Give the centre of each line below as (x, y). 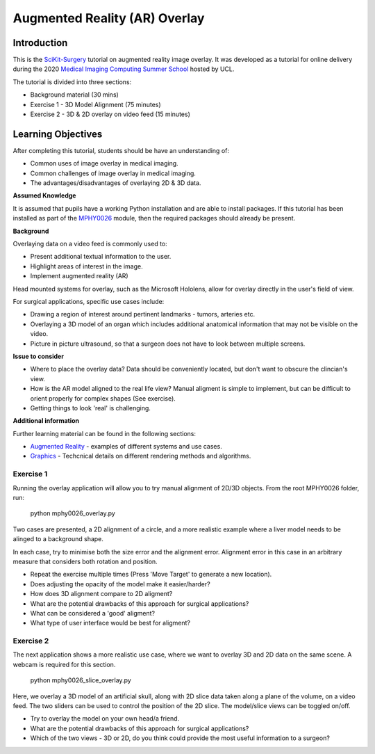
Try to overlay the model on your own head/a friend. (105, 719)
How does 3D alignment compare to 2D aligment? (101, 594)
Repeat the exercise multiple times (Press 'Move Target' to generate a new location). (151, 575)
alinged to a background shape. (58, 539)
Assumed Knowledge (44, 195)
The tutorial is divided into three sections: (72, 82)
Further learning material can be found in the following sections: (105, 433)
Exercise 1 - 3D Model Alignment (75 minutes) (95, 104)
